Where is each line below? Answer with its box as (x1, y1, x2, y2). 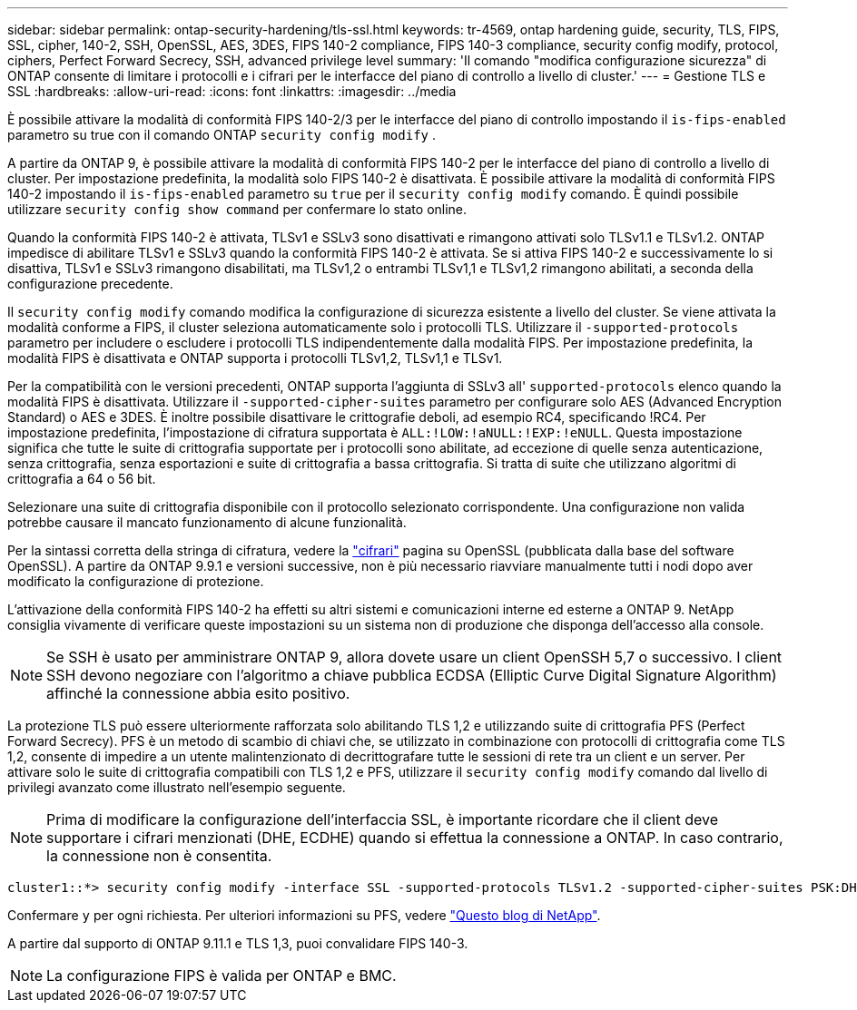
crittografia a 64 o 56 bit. (7, 471, 156, 486)
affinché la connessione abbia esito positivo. (46, 684, 350, 702)
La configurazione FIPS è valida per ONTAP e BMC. (46, 966, 397, 985)
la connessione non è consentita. (46, 847, 272, 865)
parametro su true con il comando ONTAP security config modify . (7, 127, 436, 142)
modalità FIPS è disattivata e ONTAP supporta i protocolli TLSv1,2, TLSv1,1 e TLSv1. (7, 350, 503, 366)
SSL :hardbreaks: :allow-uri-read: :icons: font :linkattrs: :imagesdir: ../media (7, 83, 457, 99)
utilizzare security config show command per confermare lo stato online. (7, 201, 468, 217)
